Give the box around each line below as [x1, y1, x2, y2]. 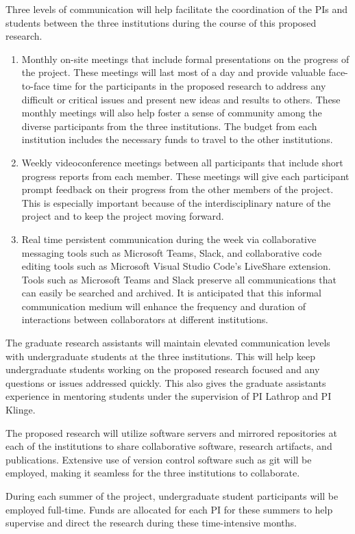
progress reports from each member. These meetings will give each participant [21, 168, 350, 183]
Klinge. [5, 403, 36, 417]
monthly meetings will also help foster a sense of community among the [21, 105, 322, 120]
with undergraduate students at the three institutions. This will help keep [5, 348, 316, 363]
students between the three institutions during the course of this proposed [5, 15, 317, 29]
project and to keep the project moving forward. [21, 209, 224, 223]
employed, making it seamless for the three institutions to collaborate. [5, 466, 300, 480]
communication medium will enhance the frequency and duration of [21, 298, 306, 313]
